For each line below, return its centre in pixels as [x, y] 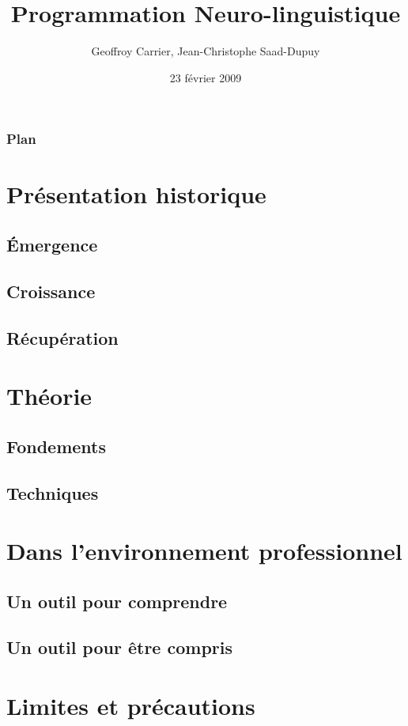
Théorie [49, 396]
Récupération [62, 337]
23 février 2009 [206, 77]
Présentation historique [136, 194]
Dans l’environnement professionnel [204, 551]
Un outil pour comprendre [117, 601]
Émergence [52, 244]
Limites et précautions [131, 706]
